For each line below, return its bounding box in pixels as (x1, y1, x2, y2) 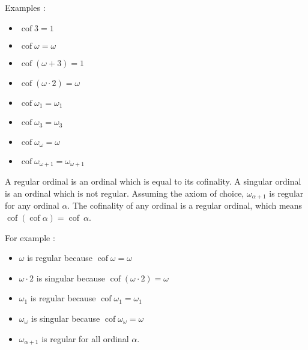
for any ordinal (5, 199, 59, 212)
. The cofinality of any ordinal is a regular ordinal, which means (67, 199, 303, 212)
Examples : (5, 1, 46, 13)
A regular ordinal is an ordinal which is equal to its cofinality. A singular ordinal (5, 175, 301, 188)
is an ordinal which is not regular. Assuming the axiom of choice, (5, 187, 244, 199)
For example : (5, 231, 55, 244)
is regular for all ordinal (41, 332, 129, 345)
